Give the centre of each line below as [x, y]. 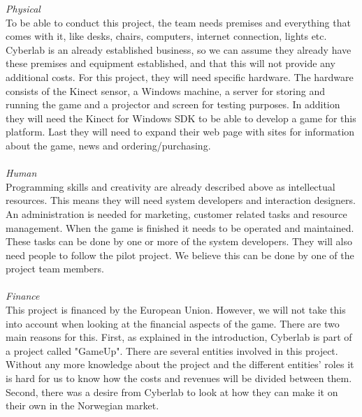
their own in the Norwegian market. [82, 405]
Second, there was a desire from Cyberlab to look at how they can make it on [172, 392]
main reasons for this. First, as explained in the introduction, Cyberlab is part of [179, 337]
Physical [23, 8]
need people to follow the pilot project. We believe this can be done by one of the [180, 255]
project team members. [55, 269]
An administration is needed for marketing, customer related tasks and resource [176, 213]
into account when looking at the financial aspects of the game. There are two [173, 323]
